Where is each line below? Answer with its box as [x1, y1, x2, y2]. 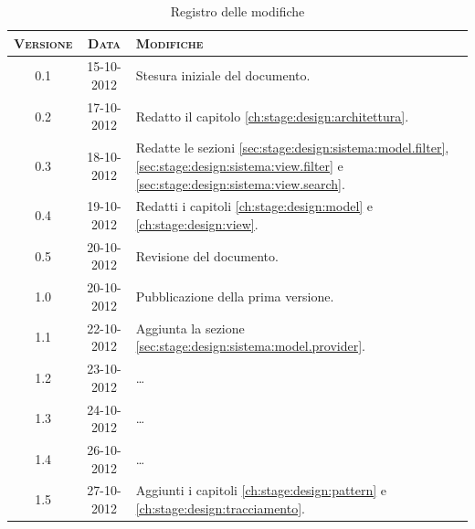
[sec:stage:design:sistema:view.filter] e [135, 155, 343, 175]
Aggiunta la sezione [135, 318, 245, 337]
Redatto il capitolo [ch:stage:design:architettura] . [135, 106, 409, 125]
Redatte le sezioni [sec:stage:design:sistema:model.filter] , [135, 138, 449, 157]
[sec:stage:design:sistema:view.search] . [135, 174, 345, 193]
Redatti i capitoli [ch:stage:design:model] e [135, 196, 374, 216]
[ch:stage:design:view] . [135, 214, 259, 233]
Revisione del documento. [135, 246, 279, 265]
